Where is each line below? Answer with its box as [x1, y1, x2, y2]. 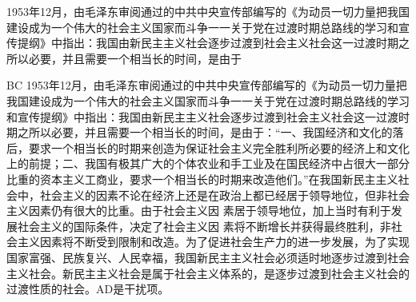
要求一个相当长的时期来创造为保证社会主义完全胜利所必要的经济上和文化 [28, 139, 410, 156]
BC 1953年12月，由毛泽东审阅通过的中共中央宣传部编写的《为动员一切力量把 [6, 77, 407, 93]
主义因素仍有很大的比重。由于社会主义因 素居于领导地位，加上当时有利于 [6, 202, 391, 219]
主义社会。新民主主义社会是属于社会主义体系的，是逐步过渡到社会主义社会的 [6, 264, 410, 281]
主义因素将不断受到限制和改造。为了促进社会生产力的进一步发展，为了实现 [17, 233, 410, 250]
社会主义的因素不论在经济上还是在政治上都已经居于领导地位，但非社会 [39, 186, 410, 203]
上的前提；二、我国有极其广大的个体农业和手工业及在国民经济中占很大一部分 [6, 155, 410, 172]
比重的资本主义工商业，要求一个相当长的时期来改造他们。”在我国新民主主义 [6, 170, 398, 187]
